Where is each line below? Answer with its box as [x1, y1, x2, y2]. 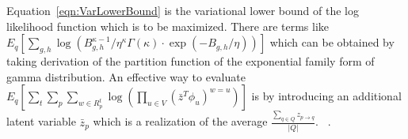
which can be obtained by [269, 34, 395, 51]
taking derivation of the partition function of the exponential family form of [6, 53, 375, 69]
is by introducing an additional [251, 88, 402, 104]
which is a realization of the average [93, 113, 268, 130]
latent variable [6, 113, 76, 130]
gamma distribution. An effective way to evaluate [6, 68, 246, 85]
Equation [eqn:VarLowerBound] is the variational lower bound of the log [6, 2, 360, 18]
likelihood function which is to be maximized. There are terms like [6, 17, 330, 34]
